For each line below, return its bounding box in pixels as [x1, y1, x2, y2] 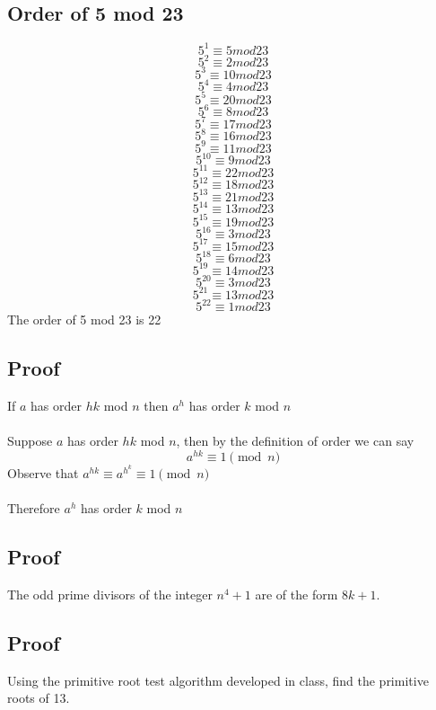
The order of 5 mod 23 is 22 [7, 310, 161, 329]
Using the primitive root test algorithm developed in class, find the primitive [7, 670, 429, 689]
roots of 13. [7, 688, 70, 707]
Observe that [7, 463, 79, 482]
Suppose [7, 431, 53, 450]
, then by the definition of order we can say [176, 431, 414, 450]
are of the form [255, 584, 338, 603]
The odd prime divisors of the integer [7, 584, 213, 603]
